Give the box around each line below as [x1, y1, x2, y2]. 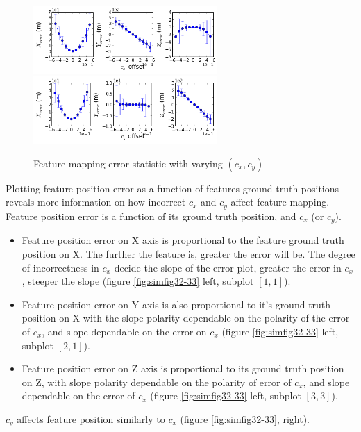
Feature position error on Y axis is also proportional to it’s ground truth [22, 297, 331, 311]
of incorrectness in [22, 260, 99, 274]
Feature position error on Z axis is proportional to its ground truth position [22, 361, 344, 376]
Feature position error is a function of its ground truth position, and [6, 208, 296, 223]
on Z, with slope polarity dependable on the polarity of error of [22, 374, 292, 389]
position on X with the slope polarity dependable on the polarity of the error [22, 310, 350, 325]
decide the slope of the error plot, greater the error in [114, 260, 342, 274]
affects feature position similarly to [17, 411, 165, 426]
